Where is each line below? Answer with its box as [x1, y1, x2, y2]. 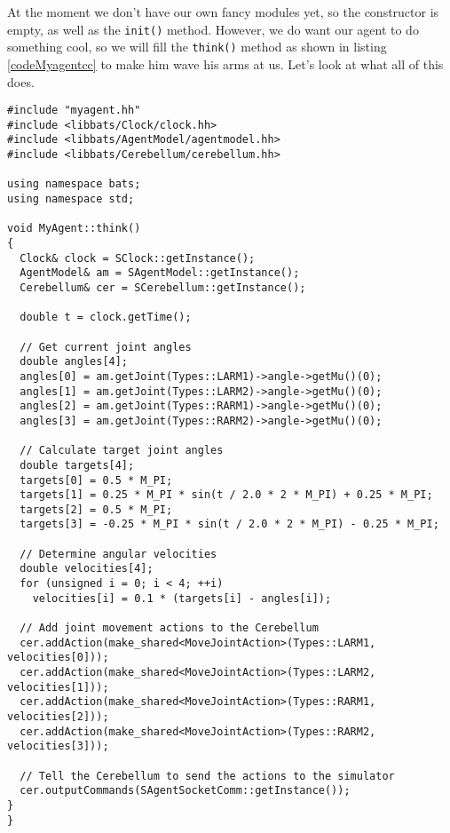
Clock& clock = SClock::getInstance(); [20, 251, 256, 265]
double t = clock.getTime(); [20, 311, 192, 324]
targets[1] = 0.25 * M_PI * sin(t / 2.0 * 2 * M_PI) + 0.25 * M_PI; [20, 488, 433, 502]
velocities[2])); [7, 710, 109, 723]
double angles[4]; [20, 355, 129, 369]
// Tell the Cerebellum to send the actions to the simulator [20, 769, 395, 782]
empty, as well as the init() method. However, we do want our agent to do [7, 20, 419, 38]
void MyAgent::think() [7, 222, 141, 235]
